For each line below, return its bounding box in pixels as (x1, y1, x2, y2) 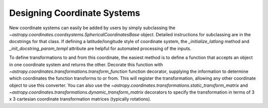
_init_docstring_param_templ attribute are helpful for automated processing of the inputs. (9, 45, 192, 52)
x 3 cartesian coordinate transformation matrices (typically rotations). (9, 96, 151, 102)
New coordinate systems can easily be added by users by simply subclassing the (9, 25, 176, 31)
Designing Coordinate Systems (9, 7, 140, 18)
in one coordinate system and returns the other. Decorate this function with (9, 61, 163, 67)
